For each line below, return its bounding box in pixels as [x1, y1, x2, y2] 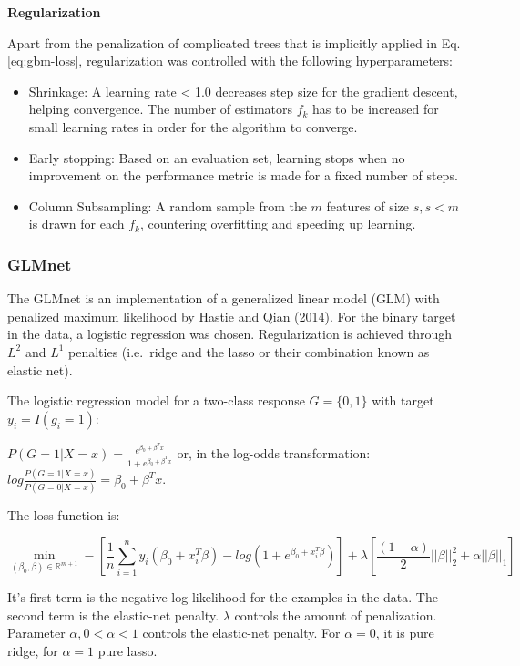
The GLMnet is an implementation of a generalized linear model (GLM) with [7, 289, 440, 308]
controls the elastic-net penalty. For [142, 623, 341, 642]
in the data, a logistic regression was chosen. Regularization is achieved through [7, 324, 453, 343]
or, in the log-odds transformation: [177, 444, 371, 463]
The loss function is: [7, 505, 120, 524]
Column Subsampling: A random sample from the [28, 196, 307, 215]
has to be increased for [312, 99, 439, 118]
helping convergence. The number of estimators [28, 99, 292, 118]
